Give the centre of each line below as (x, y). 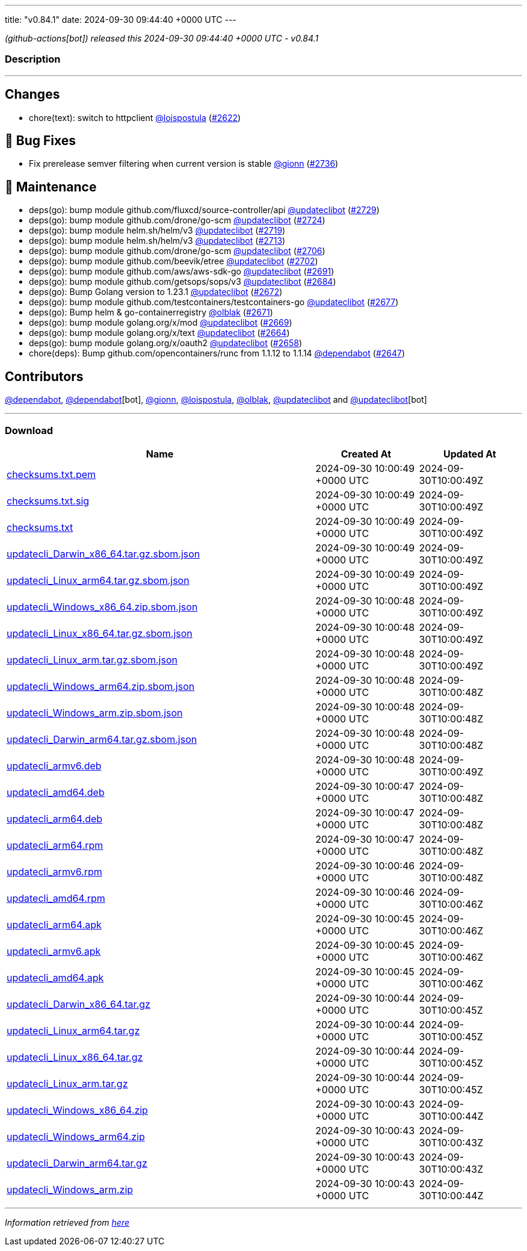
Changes (32, 95)
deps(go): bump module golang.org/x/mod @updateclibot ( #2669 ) (161, 323)
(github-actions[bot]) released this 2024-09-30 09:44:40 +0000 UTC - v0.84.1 (162, 38)
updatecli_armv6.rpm (54, 871)
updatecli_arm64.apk (54, 924)
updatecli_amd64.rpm (56, 898)
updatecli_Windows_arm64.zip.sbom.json (101, 686)
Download (29, 430)
